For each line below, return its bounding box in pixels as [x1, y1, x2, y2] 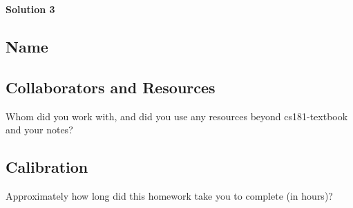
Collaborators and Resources [6, 76, 216, 97]
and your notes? [6, 122, 73, 137]
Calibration [6, 156, 88, 178]
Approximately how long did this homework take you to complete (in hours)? [6, 188, 333, 202]
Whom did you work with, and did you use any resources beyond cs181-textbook [6, 108, 348, 123]
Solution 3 [6, 2, 55, 16]
